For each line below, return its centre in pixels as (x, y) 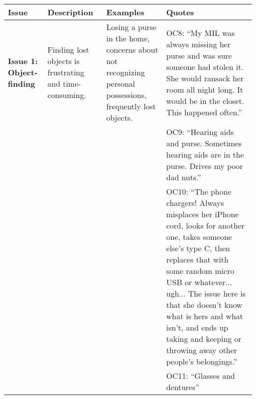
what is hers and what (205, 316)
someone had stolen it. (205, 66)
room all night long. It (205, 89)
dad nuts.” (184, 177)
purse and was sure (199, 55)
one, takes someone (199, 237)
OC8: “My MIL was (200, 33)
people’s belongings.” (202, 361)
